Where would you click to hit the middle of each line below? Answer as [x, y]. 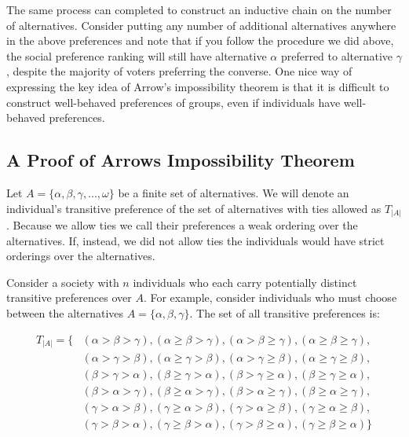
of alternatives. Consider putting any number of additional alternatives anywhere [201, 25]
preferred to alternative [337, 55]
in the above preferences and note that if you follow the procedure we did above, [200, 40]
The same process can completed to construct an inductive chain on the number [199, 9]
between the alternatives [65, 313]
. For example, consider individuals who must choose [270, 297]
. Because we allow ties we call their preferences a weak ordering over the [182, 225]
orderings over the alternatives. [81, 256]
